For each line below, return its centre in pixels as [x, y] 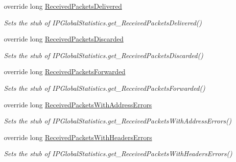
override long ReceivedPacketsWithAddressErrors [78, 104]
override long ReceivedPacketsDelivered [63, 6]
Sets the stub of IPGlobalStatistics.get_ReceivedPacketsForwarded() [105, 88]
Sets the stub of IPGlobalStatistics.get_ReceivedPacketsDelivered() [103, 22]
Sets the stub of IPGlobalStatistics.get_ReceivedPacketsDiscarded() [104, 55]
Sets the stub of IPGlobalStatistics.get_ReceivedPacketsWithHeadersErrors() [118, 153]
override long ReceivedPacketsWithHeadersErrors [78, 137]
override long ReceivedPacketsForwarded [65, 71]
